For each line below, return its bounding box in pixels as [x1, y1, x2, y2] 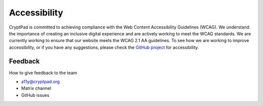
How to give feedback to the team [9, 70, 77, 76]
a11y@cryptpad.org [21, 79, 60, 85]
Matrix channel [21, 85, 51, 91]
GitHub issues [21, 92, 50, 98]
